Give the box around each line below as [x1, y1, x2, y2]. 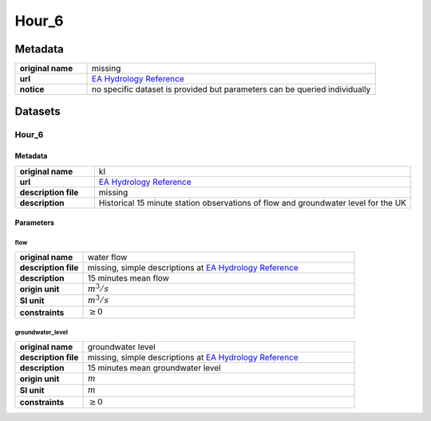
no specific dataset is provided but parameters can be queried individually [92, 84, 371, 95]
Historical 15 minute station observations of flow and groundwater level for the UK [98, 197, 407, 208]
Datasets [14, 104, 61, 119]
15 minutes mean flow [87, 272, 169, 283]
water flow [87, 251, 128, 262]
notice [19, 84, 45, 95]
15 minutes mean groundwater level [87, 362, 221, 373]
